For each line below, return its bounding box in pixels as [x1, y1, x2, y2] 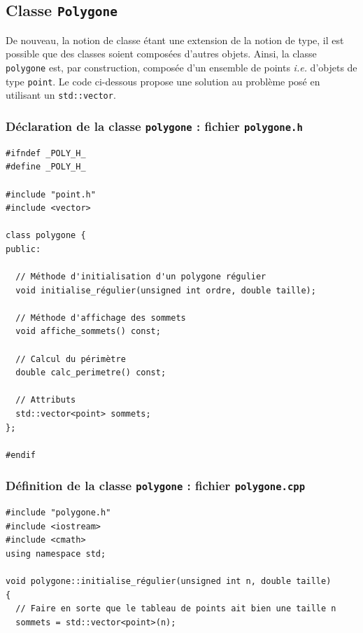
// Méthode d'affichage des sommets [15, 312, 186, 323]
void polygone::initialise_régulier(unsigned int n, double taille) [6, 576, 332, 587]
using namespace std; [6, 548, 106, 559]
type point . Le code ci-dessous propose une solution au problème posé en [6, 74, 320, 88]
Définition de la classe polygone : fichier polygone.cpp [6, 477, 306, 494]
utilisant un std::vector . [6, 88, 116, 102]
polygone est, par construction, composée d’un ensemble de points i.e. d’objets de [6, 60, 357, 74]
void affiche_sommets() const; [15, 326, 161, 337]
